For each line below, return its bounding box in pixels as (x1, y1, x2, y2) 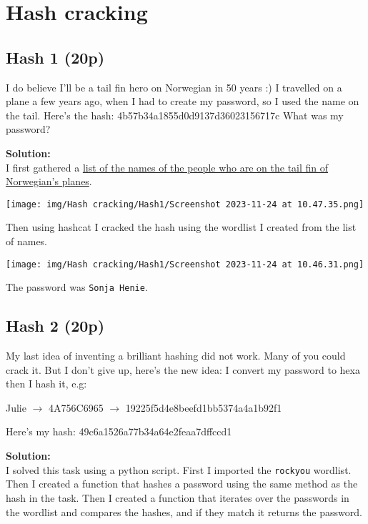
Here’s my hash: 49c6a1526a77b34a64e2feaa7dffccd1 (6, 424, 232, 439)
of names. (6, 233, 48, 248)
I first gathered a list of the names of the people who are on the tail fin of (6, 159, 329, 174)
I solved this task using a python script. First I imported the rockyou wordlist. (6, 462, 352, 477)
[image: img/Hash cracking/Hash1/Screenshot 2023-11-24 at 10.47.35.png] (6, 199, 364, 209)
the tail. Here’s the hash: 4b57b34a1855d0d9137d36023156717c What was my (6, 107, 344, 122)
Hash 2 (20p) (6, 315, 105, 337)
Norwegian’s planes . (6, 174, 92, 189)
